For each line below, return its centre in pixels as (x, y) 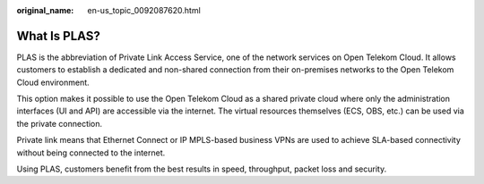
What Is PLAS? (58, 36)
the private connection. (60, 123)
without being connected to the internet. (91, 153)
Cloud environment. (53, 82)
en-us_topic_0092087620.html (144, 10)
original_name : (45, 10)
